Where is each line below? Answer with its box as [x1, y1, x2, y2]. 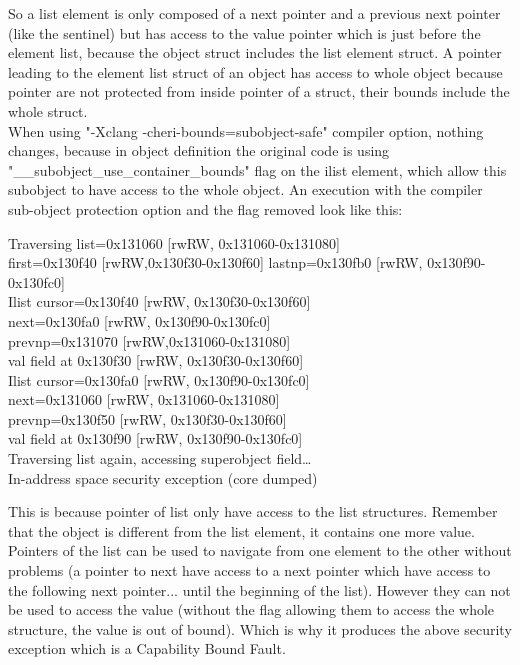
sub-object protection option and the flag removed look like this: [8, 198, 403, 219]
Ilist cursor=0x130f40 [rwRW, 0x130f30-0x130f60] [8, 291, 311, 312]
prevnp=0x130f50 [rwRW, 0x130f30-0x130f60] [8, 408, 287, 429]
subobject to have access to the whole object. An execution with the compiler [8, 179, 483, 200]
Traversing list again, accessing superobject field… [8, 448, 312, 469]
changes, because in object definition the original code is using [8, 140, 390, 161]
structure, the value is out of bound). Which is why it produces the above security [8, 618, 512, 639]
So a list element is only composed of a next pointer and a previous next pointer [8, 3, 501, 23]
